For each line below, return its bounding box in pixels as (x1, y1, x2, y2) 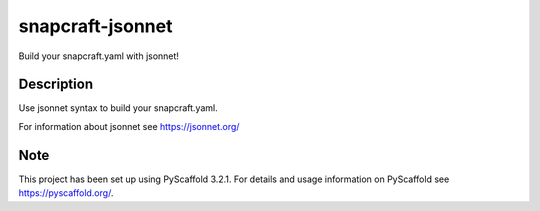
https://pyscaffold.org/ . (18, 187, 114, 199)
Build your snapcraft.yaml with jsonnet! (18, 50, 180, 62)
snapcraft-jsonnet (18, 15, 173, 37)
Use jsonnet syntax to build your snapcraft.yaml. (18, 102, 219, 114)
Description (18, 76, 94, 93)
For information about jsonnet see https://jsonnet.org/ (18, 120, 240, 132)
